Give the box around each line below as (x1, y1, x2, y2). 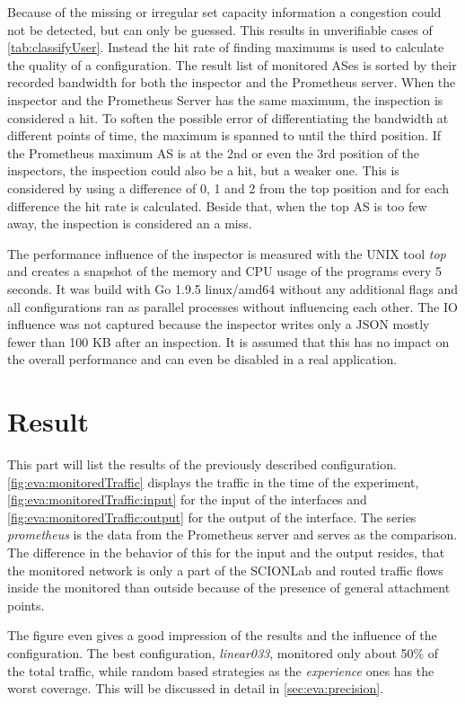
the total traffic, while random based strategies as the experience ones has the (7, 661, 434, 680)
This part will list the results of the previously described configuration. (7, 455, 397, 473)
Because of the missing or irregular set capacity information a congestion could (7, 3, 442, 21)
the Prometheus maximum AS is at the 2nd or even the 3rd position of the (7, 143, 420, 162)
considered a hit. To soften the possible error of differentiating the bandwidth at (7, 108, 449, 127)
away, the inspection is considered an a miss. (7, 214, 252, 233)
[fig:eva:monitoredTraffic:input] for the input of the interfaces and (7, 490, 367, 509)
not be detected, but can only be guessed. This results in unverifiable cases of (7, 20, 433, 39)
